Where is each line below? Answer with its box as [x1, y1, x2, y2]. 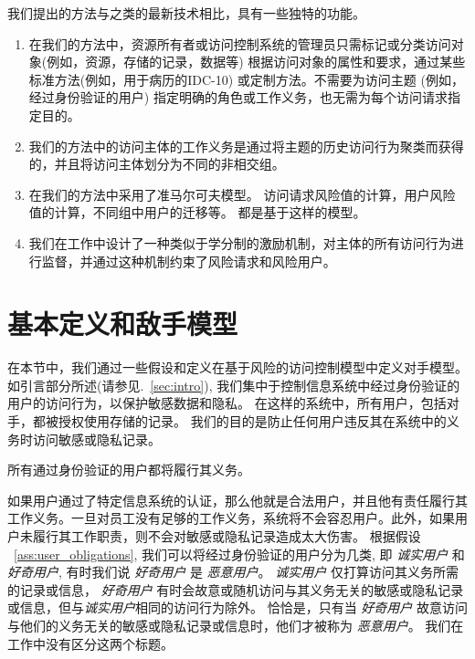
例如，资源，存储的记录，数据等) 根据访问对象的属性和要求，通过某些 [47, 52, 466, 71]
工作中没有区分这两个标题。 [7, 633, 174, 653]
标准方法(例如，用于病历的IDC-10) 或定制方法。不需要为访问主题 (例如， [28, 69, 464, 89]
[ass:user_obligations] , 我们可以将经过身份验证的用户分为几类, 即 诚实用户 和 [14, 544, 465, 563]
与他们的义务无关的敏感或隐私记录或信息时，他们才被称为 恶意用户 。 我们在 [7, 615, 464, 634]
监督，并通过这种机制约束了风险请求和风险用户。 [41, 251, 336, 270]
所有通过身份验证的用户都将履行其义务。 [7, 460, 250, 479]
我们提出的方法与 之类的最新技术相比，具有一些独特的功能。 [7, 4, 365, 22]
